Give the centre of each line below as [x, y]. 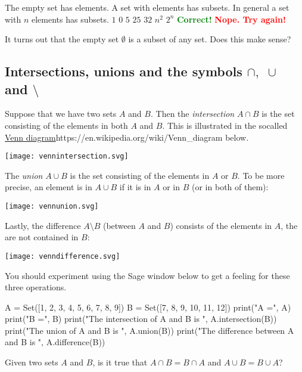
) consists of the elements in [221, 225]
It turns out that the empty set [62, 39]
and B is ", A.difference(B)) [55, 342]
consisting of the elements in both [66, 125]
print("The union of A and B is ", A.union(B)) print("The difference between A [150, 330]
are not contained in [42, 237]
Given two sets [32, 362]
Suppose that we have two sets [61, 114]
